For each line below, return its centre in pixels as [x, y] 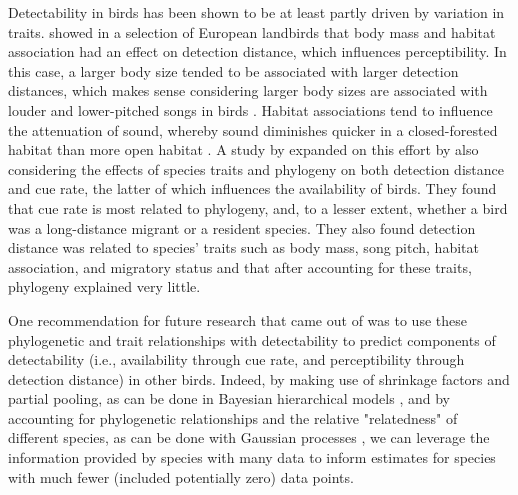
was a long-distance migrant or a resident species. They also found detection [242, 227]
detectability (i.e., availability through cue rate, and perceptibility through [236, 359]
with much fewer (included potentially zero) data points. [181, 476]
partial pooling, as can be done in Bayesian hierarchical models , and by [229, 398]
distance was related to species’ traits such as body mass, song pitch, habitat [243, 247]
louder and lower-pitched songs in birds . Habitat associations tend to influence [250, 109]
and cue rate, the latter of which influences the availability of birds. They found [252, 188]
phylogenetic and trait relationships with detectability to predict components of [252, 339]
